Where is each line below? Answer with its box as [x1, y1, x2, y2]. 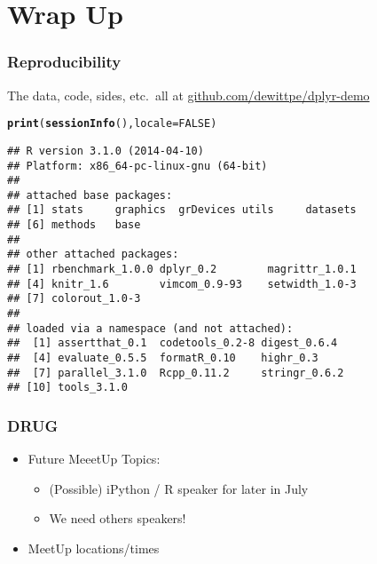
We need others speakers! [49, 509, 186, 528]
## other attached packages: [7, 248, 179, 261]
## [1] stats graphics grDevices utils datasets [7, 203, 357, 217]
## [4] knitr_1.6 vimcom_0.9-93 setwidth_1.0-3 [7, 277, 357, 290]
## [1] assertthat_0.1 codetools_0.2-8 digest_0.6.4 [7, 337, 338, 350]
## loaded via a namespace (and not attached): [7, 322, 294, 335]
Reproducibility [7, 51, 122, 73]
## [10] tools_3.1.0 [7, 381, 129, 394]
